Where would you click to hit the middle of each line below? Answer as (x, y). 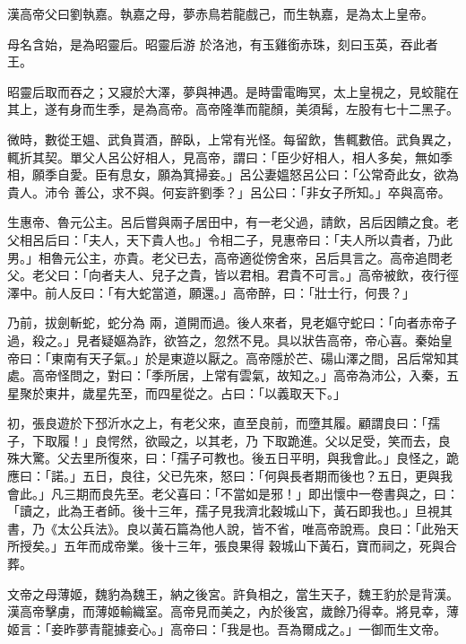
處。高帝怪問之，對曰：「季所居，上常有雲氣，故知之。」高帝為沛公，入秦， (227, 375)
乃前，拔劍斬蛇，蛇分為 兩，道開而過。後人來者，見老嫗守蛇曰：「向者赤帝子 (232, 322)
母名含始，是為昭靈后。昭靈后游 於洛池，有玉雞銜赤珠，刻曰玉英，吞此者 (223, 44)
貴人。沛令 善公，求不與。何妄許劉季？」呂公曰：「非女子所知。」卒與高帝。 (229, 191)
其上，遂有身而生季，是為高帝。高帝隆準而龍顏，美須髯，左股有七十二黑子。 (233, 109)
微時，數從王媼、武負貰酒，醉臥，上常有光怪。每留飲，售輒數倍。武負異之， (233, 139)
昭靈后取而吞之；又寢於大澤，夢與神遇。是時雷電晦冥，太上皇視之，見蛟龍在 (233, 91)
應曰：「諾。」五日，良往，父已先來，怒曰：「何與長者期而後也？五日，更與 (224, 476)
